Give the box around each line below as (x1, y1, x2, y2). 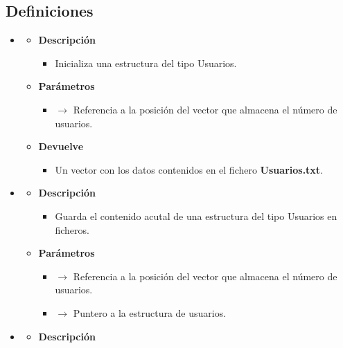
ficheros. (55, 222, 89, 237)
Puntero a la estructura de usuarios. (73, 305, 227, 320)
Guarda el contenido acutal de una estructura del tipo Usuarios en (55, 208, 337, 223)
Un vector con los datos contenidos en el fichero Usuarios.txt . (55, 162, 324, 176)
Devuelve (38, 139, 84, 154)
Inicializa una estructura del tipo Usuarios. (55, 55, 237, 70)
